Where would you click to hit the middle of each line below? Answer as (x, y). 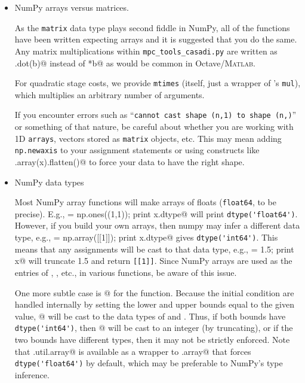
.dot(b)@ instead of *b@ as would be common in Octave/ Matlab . (135, 63)
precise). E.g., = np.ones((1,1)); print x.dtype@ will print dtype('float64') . (156, 213)
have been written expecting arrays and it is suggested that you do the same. (156, 39)
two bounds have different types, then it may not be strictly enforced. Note (152, 339)
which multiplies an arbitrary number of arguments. (110, 94)
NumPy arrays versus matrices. (72, 7)
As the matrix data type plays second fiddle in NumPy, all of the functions (152, 27)
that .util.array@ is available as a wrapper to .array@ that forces (133, 351)
